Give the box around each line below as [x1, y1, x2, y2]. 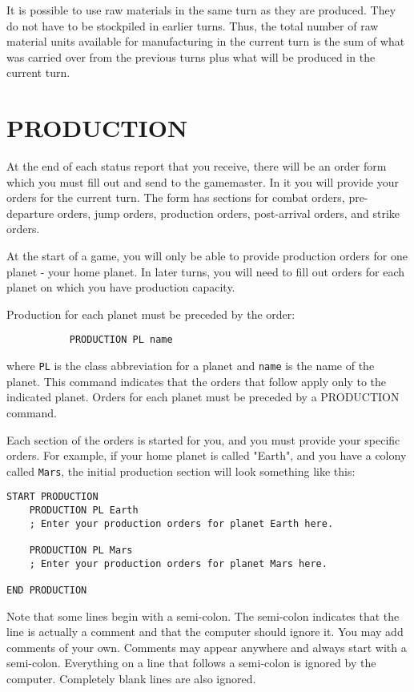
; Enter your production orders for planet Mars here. [29, 557, 328, 569]
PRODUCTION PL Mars [29, 545, 133, 556]
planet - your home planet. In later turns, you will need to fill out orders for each [6, 263, 405, 280]
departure [6, 204, 54, 221]
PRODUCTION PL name [69, 334, 173, 346]
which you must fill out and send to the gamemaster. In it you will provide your [6, 173, 399, 190]
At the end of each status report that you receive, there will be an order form [6, 158, 387, 175]
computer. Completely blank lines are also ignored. [6, 670, 256, 686]
